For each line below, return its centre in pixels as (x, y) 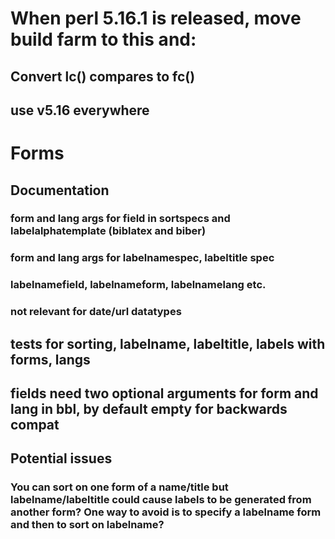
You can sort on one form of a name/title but (119, 487)
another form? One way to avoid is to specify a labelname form (166, 512)
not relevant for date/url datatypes (96, 312)
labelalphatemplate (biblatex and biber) (108, 231)
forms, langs (50, 359)
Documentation (60, 190)
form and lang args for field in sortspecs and (120, 219)
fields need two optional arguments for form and (164, 393)
